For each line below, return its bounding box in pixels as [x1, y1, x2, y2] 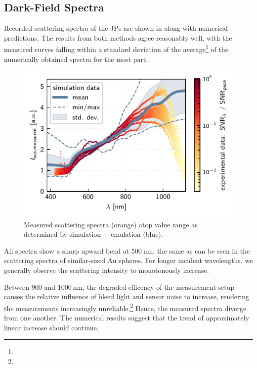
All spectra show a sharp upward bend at [4, 245, 129, 256]
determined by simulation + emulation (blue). [24, 229, 163, 239]
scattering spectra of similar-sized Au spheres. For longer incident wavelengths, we [4, 255, 253, 265]
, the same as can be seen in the [153, 245, 250, 256]
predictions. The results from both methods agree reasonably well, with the [4, 32, 232, 43]
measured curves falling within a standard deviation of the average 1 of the [4, 43, 228, 54]
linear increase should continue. [4, 322, 99, 332]
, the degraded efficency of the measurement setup [83, 281, 235, 292]
